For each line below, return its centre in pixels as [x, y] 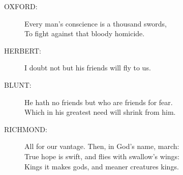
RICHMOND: [26, 129]
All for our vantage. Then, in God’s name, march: [102, 146]
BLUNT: [18, 84]
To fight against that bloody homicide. [85, 33]
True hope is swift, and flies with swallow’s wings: [102, 156]
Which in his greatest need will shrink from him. [100, 112]
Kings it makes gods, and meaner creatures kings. [102, 166]
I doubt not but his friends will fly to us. [88, 68]
